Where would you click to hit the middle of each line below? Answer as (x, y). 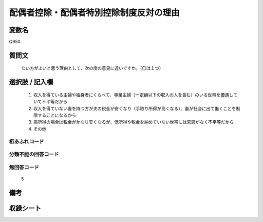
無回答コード (24, 167)
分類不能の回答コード (34, 154)
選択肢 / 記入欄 (31, 82)
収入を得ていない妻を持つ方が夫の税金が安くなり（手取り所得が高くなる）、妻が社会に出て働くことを (135, 108)
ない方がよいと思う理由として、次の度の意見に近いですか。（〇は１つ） (92, 68)
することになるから (57, 115)
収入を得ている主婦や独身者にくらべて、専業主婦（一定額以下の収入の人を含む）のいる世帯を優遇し (133, 94)
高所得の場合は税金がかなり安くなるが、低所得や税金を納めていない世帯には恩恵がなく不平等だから (133, 122)
